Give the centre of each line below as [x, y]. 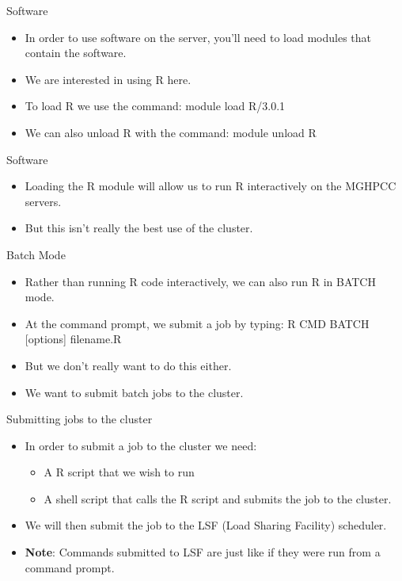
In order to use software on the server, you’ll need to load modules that [198, 37]
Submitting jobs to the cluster [80, 419]
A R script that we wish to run [119, 472]
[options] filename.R [73, 339]
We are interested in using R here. [108, 79]
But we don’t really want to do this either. [128, 365]
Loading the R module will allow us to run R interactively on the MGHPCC [210, 186]
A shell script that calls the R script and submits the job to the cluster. [218, 498]
